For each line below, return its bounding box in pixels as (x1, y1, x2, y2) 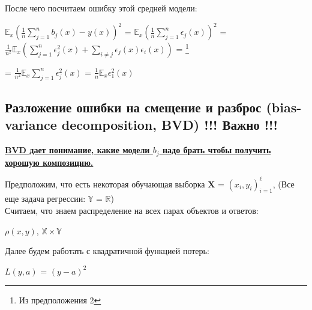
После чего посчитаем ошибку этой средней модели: (5, 2, 197, 14)
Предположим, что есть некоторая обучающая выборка (5, 177, 205, 190)
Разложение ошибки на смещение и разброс (5, 97, 262, 116)
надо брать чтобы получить (162, 144, 271, 156)
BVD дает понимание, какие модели (5, 144, 150, 156)
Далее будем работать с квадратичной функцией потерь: (5, 245, 209, 257)
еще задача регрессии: (5, 192, 86, 205)
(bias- (266, 97, 302, 116)
